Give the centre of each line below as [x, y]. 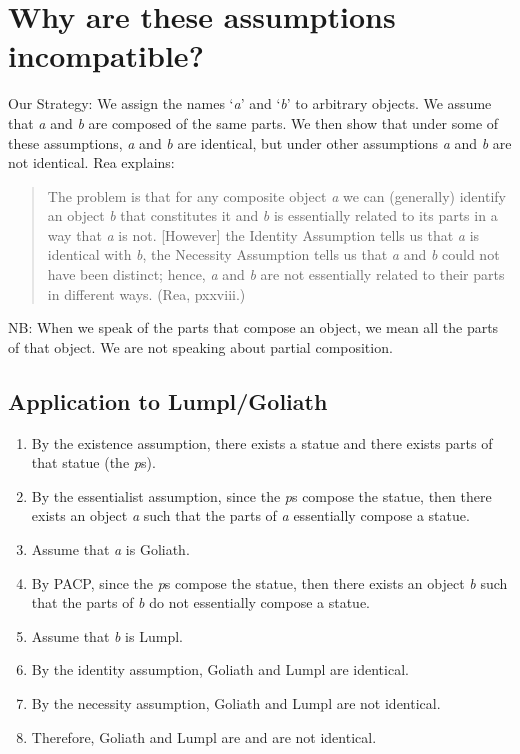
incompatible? [106, 55]
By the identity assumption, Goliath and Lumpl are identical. [220, 669]
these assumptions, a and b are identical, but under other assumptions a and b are [260, 142]
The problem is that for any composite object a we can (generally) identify [276, 195]
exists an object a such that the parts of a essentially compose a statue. [250, 515]
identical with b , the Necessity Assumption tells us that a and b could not [273, 254]
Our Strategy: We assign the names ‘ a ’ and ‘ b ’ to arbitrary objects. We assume [250, 103]
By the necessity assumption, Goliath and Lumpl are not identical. [236, 702]
